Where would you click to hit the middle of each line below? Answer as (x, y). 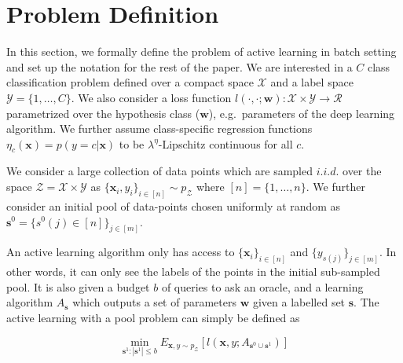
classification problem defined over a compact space (130, 82)
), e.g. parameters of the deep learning (302, 113)
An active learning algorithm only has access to (121, 252)
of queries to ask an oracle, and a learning (262, 286)
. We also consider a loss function (151, 97)
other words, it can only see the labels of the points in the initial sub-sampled (193, 271)
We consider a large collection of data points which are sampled (159, 171)
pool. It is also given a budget (78, 286)
